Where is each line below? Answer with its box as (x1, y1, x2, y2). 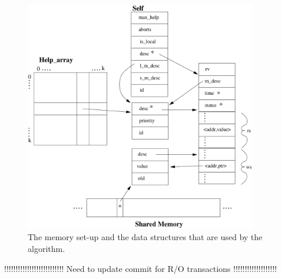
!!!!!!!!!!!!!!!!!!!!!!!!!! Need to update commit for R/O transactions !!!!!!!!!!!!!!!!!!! (4, 262, 277, 274)
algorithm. (28, 243, 65, 255)
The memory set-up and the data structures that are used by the (28, 231, 263, 243)
